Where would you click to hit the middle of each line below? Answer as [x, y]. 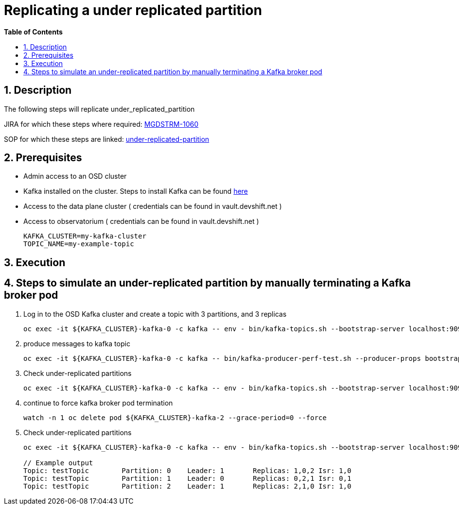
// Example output [58, 463]
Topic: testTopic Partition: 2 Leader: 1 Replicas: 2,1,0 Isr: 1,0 [187, 486]
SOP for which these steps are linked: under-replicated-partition [107, 139]
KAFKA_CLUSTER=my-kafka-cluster [85, 236]
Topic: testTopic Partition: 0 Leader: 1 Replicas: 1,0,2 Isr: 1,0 [187, 470]
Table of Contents [33, 32]
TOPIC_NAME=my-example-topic [79, 244]
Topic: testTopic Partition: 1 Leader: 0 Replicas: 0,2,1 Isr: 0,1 [187, 478]
